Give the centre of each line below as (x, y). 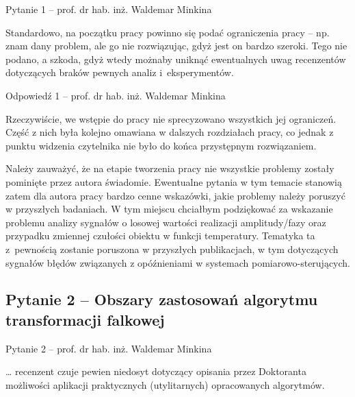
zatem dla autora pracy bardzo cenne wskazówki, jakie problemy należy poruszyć (175, 195)
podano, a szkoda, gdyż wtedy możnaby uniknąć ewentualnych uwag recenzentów (176, 59)
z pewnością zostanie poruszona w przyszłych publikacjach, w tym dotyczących (172, 249)
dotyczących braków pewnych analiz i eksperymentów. (120, 72)
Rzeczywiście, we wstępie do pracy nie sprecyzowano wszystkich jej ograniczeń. (171, 118)
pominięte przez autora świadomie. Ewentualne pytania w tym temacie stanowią (174, 181)
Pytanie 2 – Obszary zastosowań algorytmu (162, 299)
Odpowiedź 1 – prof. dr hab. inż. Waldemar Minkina (116, 95)
